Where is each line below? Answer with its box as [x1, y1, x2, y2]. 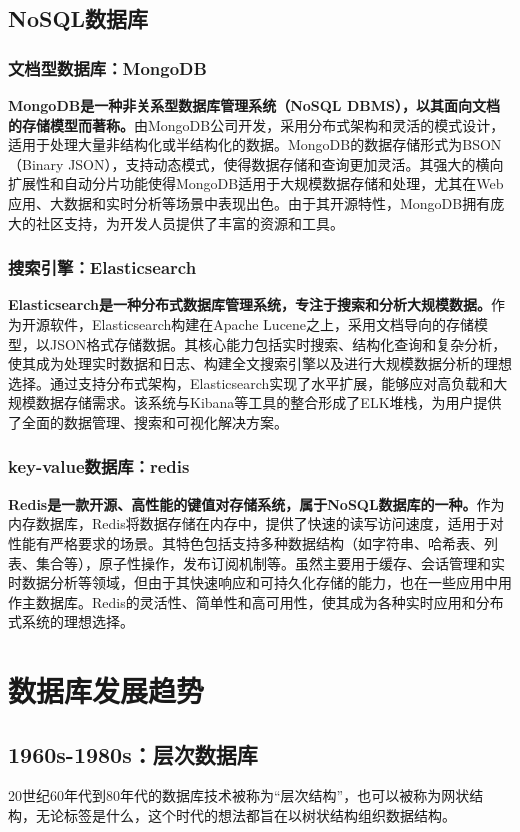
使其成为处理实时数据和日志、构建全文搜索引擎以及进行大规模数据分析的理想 [8, 353, 512, 374]
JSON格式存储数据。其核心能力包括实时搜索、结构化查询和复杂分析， [49, 333, 507, 354]
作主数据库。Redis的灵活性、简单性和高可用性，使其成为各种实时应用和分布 [8, 591, 504, 612]
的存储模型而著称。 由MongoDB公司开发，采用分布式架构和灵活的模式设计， [8, 114, 505, 135]
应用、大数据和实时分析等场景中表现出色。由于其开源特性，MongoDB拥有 [8, 192, 491, 213]
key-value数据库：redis [8, 454, 190, 479]
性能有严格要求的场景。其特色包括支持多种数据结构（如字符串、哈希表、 [8, 532, 484, 553]
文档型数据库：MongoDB [8, 55, 207, 80]
